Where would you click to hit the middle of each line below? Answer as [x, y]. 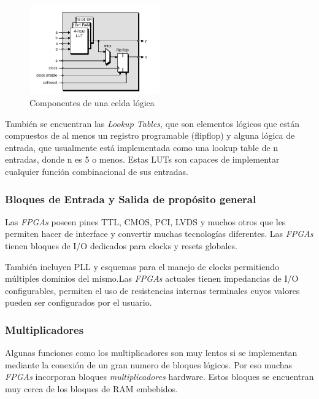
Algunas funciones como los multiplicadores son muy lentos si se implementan [151, 353]
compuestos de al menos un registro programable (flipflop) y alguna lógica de [150, 135]
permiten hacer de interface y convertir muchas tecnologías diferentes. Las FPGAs [159, 234]
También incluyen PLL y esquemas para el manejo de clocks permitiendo [142, 266]
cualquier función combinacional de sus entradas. [97, 172]
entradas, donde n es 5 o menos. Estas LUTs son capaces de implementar [142, 159]
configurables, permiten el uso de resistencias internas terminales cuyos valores [152, 290]
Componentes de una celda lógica [92, 103]
